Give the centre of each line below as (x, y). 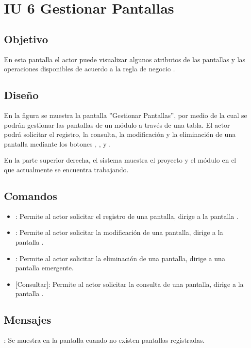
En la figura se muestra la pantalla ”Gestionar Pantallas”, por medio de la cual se (125, 115)
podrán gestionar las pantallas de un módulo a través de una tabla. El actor (117, 124)
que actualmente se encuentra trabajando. (66, 169)
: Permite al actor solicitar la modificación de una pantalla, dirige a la (119, 232)
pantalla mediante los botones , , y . (58, 143)
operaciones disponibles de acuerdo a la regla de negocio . (90, 69)
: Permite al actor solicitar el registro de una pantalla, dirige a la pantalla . (127, 216)
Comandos (31, 195)
